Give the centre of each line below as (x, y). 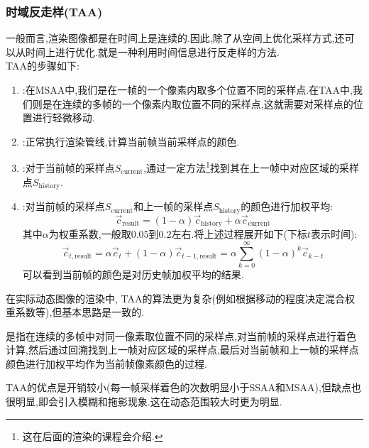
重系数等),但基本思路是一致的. (75, 312)
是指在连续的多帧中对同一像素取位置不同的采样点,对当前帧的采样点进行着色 (181, 335)
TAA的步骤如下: (43, 66)
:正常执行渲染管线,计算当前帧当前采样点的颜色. (131, 141)
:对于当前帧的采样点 (68, 168)
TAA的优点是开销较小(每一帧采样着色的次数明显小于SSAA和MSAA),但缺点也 (183, 387)
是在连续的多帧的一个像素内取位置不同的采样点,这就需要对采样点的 (198, 103)
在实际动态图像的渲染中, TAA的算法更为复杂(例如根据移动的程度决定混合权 (180, 298)
